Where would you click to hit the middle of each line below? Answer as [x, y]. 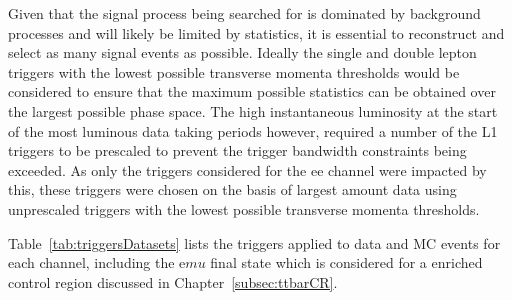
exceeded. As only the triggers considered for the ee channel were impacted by [247, 169]
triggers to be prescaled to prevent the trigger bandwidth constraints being [237, 150]
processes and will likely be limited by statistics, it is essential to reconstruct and [256, 32]
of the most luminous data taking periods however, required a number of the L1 [253, 130]
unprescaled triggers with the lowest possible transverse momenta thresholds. [244, 208]
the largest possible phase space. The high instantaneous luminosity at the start [253, 110]
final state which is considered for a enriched [346, 262]
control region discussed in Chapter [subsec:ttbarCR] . [173, 281]
